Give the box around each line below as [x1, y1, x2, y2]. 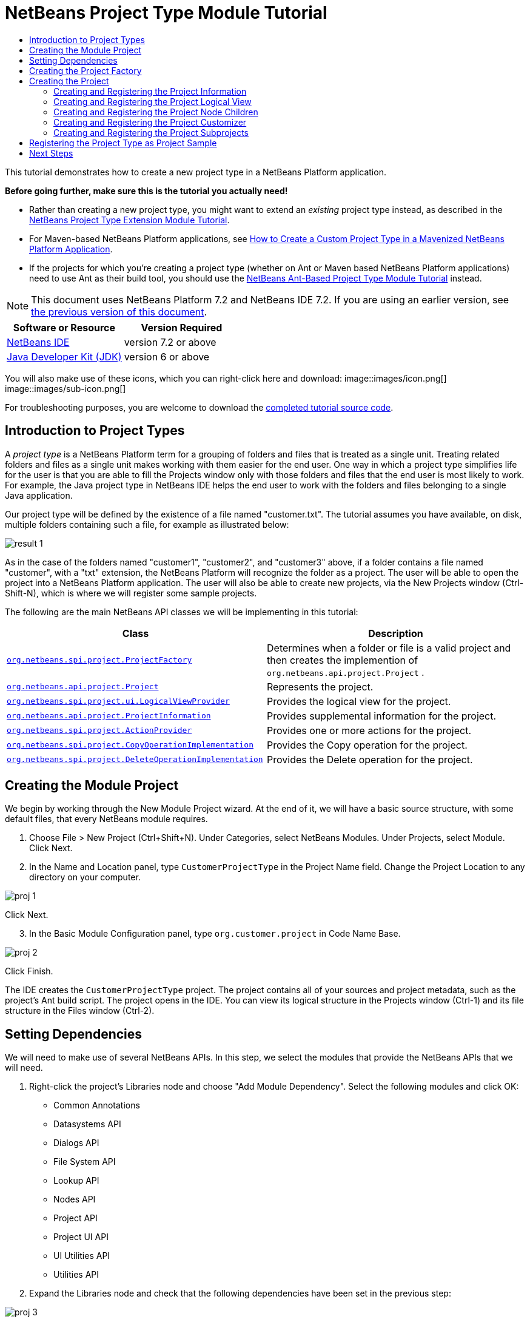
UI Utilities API [53, 1250, 110, 1261]
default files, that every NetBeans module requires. [5, 814, 208, 825]
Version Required [141, 321, 223, 334]
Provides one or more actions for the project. [267, 724, 472, 737]
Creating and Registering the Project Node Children [53, 106, 258, 117]
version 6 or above [124, 350, 210, 363]
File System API [53, 1156, 116, 1167]
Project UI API [53, 1232, 109, 1243]
